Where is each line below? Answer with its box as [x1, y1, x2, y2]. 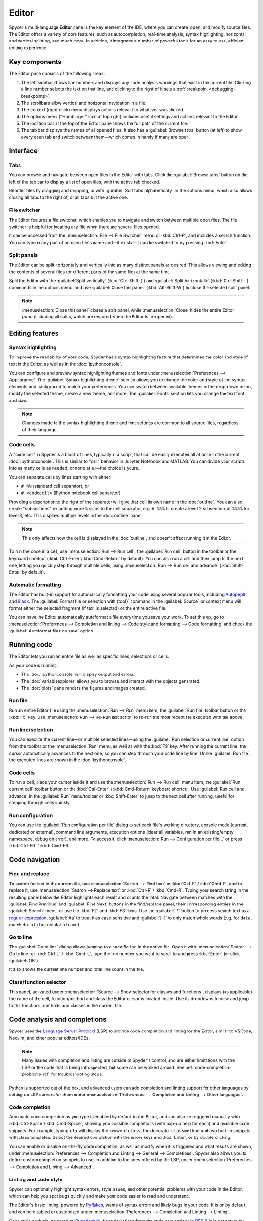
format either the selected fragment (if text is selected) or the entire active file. [9, 605, 167, 611]
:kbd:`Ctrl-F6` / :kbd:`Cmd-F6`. [9, 842, 71, 848]
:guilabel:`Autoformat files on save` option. [9, 628, 94, 633]
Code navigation [9, 855, 60, 864]
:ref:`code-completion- [185, 1064, 231, 1070]
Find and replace [9, 870, 50, 877]
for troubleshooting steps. [51, 1071, 103, 1077]
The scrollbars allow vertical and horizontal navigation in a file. [21, 100, 147, 106]
